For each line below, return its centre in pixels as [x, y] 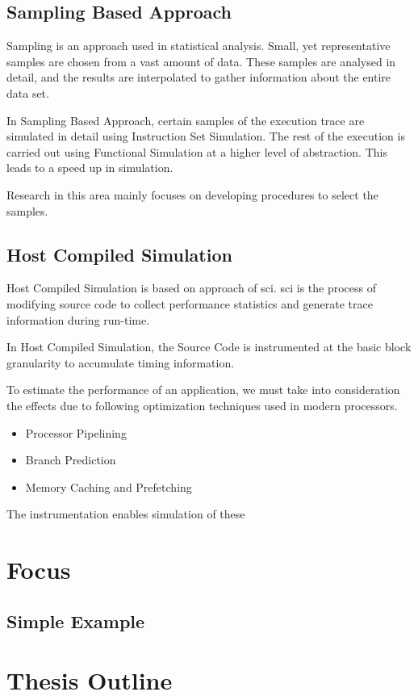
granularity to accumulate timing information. [121, 362]
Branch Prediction [71, 460]
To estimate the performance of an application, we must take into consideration [203, 390]
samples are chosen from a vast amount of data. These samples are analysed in [201, 61]
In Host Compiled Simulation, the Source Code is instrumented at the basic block [209, 347]
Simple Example [76, 621]
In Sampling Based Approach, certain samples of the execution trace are [186, 120]
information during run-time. [78, 319]
